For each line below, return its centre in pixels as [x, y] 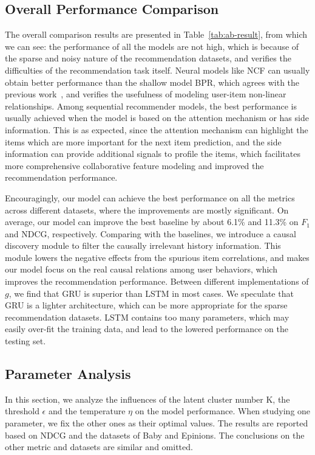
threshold [22, 411]
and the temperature [87, 411]
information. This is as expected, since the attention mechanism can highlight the [157, 129]
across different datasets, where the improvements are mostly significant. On [147, 210]
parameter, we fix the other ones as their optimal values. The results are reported [157, 423]
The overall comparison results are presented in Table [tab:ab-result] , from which [156, 34]
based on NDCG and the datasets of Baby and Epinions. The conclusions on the [155, 435]
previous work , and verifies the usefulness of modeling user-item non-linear [146, 94]
